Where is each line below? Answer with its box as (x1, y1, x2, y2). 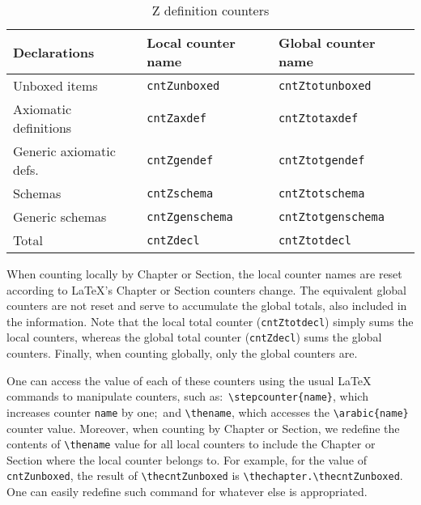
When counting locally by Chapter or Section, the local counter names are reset (6, 265, 402, 282)
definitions (13, 118, 72, 137)
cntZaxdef (147, 112, 206, 125)
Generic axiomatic (13, 142, 116, 160)
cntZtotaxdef (278, 112, 359, 125)
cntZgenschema (147, 210, 233, 223)
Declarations (13, 42, 95, 62)
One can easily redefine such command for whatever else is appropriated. (6, 483, 368, 500)
